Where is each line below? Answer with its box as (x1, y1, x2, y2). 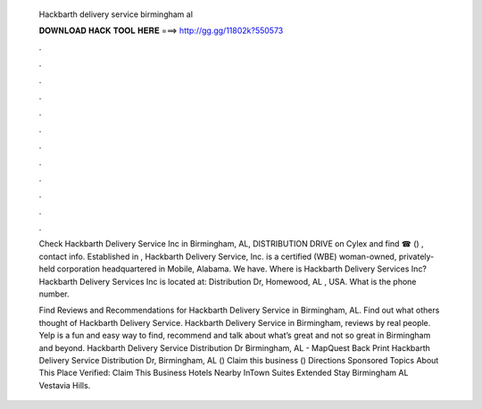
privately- (398, 251, 435, 262)
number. (38, 288, 70, 299)
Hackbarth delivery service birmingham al (38, 9, 194, 20)
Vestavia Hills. (38, 380, 91, 390)
